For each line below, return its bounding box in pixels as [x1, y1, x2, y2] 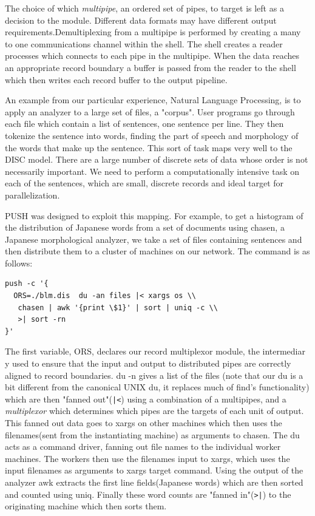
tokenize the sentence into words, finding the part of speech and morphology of [5, 129, 299, 141]
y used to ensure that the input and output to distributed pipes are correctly [5, 357, 291, 370]
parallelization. [5, 188, 60, 201]
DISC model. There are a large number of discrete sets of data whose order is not [5, 153, 308, 166]
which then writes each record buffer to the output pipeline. [5, 73, 228, 86]
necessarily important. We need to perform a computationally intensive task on [5, 165, 300, 177]
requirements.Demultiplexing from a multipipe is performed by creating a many [5, 25, 301, 38]
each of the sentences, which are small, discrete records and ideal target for [5, 177, 284, 189]
